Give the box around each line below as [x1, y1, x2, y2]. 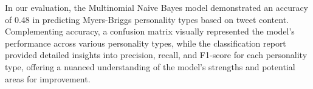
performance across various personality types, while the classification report [5, 36, 286, 49]
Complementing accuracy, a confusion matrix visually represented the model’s [5, 25, 295, 38]
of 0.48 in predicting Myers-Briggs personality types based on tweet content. [5, 13, 289, 25]
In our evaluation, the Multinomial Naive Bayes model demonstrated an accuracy [5, 1, 309, 13]
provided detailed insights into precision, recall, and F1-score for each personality [5, 48, 308, 61]
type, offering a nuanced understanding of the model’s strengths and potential [5, 60, 295, 73]
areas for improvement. [5, 72, 91, 85]
